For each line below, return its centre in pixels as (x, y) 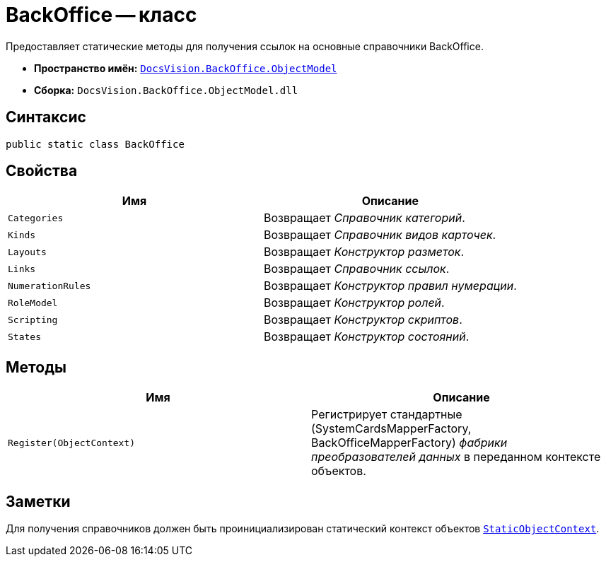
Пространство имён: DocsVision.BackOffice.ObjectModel (186, 68)
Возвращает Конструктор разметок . (364, 252)
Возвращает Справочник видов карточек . (380, 235)
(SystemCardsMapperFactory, (391, 429)
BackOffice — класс (101, 15)
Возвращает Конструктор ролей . (354, 303)
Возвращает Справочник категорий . (364, 218)
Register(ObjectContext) (72, 443)
